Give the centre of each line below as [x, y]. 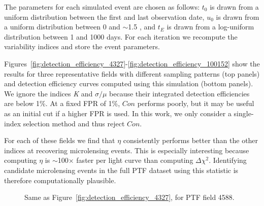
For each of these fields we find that [60, 140]
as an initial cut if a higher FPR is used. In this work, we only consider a [118, 113]
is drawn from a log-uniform [210, 27]
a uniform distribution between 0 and [62, 27]
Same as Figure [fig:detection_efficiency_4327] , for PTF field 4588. [129, 197]
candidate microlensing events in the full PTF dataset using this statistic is [121, 170]
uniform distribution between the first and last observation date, [104, 16]
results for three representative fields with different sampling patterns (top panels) [132, 73]
